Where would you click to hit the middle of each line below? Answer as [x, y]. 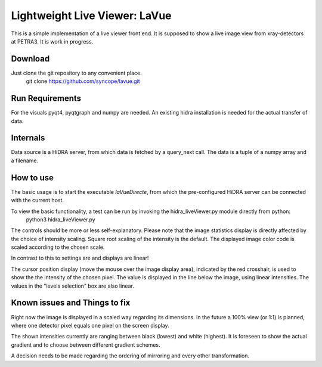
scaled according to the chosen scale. [58, 247]
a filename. [25, 161]
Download [30, 59]
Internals [28, 138]
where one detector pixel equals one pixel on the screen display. [90, 325]
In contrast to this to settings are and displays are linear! [80, 258]
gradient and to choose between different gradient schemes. [86, 345]
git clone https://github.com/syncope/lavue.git [83, 81]
